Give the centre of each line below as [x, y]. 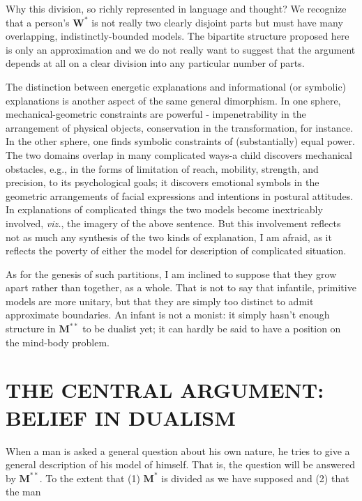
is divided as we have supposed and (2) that [255, 478]
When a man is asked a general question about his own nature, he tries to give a [178, 450]
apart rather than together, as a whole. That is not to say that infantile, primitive [181, 287]
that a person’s [38, 22]
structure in [31, 329]
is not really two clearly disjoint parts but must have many [217, 22]
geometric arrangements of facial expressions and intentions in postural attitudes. [180, 195]
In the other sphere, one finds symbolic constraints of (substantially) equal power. [180, 141]
